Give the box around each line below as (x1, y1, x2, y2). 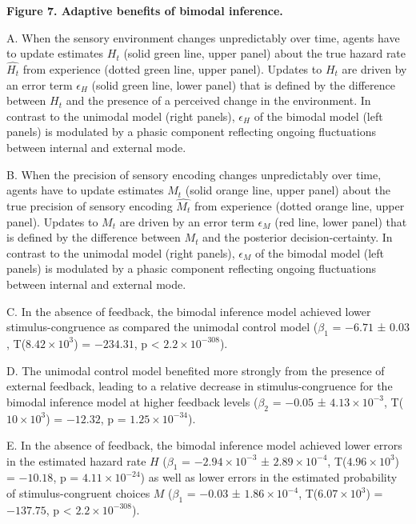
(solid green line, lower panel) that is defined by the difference (91, 76, 395, 93)
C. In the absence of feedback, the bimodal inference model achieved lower (6, 302, 371, 319)
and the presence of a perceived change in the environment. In (66, 92, 371, 109)
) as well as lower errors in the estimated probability (140, 469, 398, 486)
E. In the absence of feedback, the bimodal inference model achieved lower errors (6, 437, 402, 454)
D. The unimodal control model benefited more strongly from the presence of (6, 362, 385, 378)
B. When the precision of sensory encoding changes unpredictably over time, (6, 166, 382, 182)
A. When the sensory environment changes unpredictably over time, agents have (6, 29, 400, 46)
